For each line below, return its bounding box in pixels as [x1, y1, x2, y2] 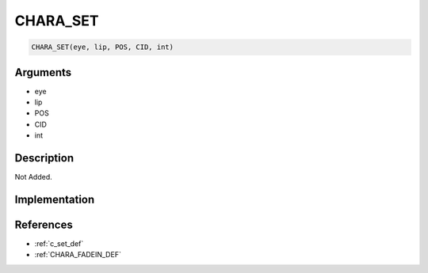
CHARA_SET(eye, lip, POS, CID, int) [31, 43, 174, 51]
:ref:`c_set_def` [34, 239, 84, 248]
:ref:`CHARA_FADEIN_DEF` [34, 250, 122, 260]
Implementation [14, 192, 95, 206]
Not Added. [14, 173, 53, 182]
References [14, 218, 73, 231]
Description [14, 151, 75, 165]
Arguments [14, 66, 72, 79]
